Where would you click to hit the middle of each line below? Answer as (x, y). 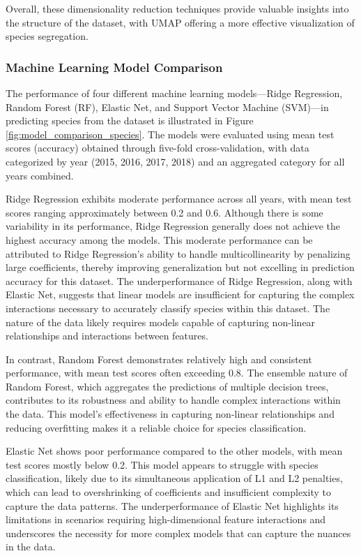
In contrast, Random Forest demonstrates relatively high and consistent (159, 359)
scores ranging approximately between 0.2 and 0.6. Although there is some (164, 212)
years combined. (40, 175)
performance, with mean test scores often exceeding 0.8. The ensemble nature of (177, 373)
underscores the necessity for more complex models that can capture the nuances (178, 533)
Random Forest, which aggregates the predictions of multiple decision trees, (167, 386)
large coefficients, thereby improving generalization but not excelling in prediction (180, 267)
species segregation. (47, 36)
